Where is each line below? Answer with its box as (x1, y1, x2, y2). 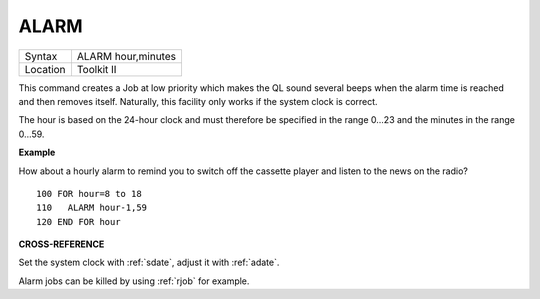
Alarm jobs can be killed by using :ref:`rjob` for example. (18, 275, 250, 287)
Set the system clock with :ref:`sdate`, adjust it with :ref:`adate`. (18, 256, 280, 269)
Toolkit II (76, 62, 117, 76)
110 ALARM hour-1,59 (36, 202, 148, 214)
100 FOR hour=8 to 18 (36, 188, 142, 199)
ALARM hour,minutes (76, 49, 177, 63)
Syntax (24, 49, 58, 63)
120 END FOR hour (36, 216, 121, 227)
